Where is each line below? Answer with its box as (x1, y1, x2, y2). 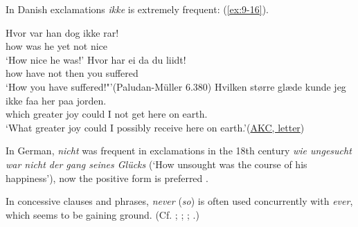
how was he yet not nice (6, 39, 108, 53)
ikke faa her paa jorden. (6, 93, 107, 107)
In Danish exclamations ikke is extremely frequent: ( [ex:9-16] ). (6, 2, 269, 16)
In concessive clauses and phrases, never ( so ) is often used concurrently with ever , (6, 194, 353, 208)
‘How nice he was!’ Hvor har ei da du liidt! (6, 52, 186, 66)
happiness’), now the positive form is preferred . (6, 170, 208, 185)
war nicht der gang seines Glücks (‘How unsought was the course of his (6, 156, 307, 171)
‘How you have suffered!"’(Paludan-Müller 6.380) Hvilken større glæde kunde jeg (6, 79, 346, 93)
